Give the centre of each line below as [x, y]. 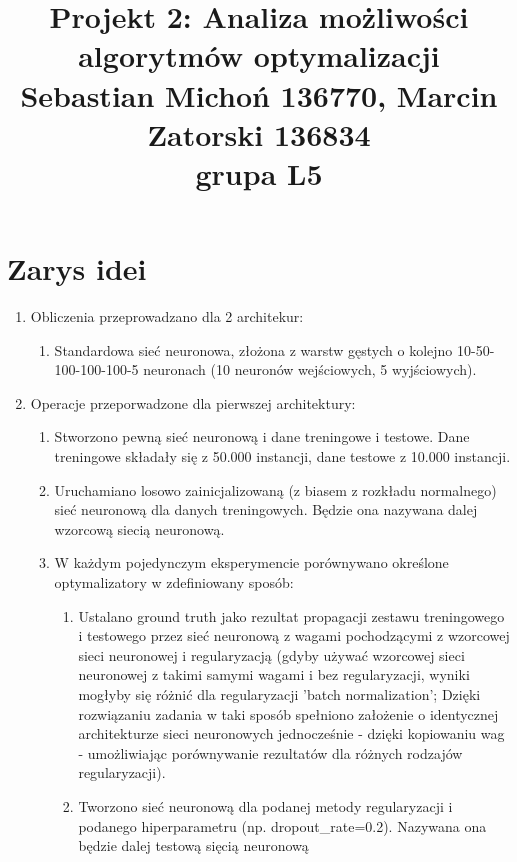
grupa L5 [259, 172]
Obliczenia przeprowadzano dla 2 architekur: [167, 316]
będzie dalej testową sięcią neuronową [193, 845]
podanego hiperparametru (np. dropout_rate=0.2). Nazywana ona [282, 825]
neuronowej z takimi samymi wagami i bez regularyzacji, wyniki [274, 674]
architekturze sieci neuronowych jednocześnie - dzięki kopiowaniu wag [291, 733]
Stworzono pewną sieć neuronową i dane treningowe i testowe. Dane [262, 436]
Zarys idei [77, 268]
